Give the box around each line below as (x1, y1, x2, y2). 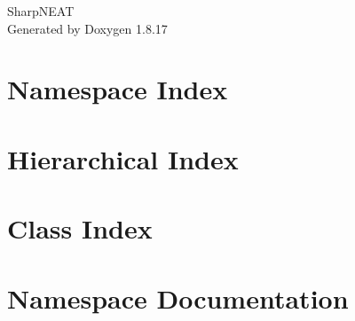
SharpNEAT (7, 2, 75, 20)
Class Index (7, 210, 153, 247)
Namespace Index (7, 71, 228, 107)
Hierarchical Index (7, 140, 239, 176)
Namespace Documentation (7, 279, 349, 316)
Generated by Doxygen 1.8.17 (7, 19, 168, 37)
